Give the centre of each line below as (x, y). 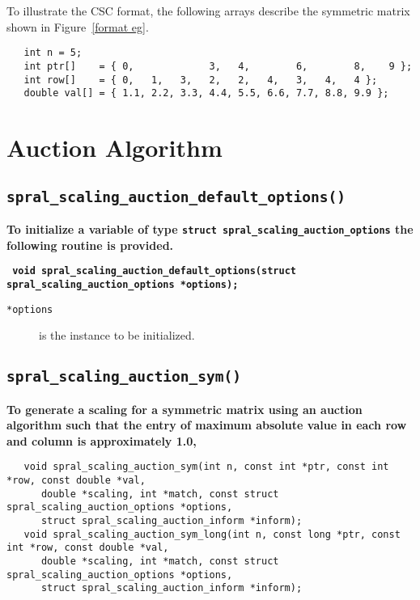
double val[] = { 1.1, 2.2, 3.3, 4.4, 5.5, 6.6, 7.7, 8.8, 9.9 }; (206, 93)
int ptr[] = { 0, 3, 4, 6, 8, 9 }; (218, 66)
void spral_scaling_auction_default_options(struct (154, 271)
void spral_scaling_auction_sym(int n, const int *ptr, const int (206, 467)
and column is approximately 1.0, (102, 440)
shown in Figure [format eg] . (78, 26)
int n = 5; (53, 53)
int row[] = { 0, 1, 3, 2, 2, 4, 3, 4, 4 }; (201, 80)
